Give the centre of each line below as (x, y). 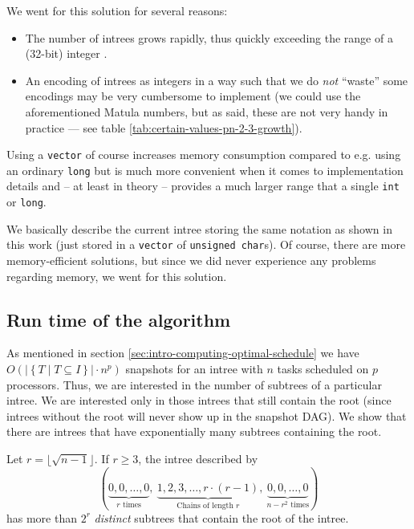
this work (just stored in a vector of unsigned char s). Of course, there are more (206, 244)
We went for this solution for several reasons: (117, 10)
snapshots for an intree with (194, 369)
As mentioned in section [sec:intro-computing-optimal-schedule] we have (183, 353)
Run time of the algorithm (119, 319)
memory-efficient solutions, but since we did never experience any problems (191, 260)
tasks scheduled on (323, 369)
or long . (26, 202)
